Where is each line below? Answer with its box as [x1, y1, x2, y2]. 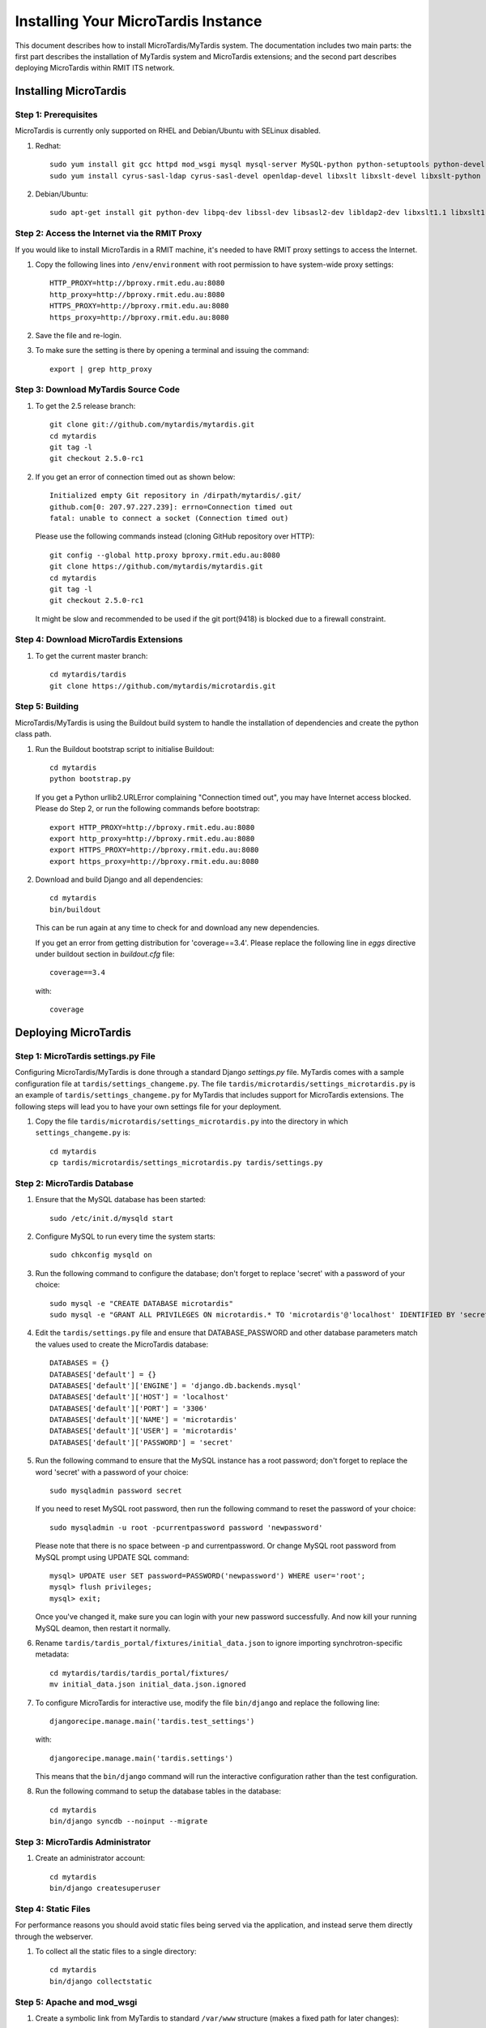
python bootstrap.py [49, 775, 131, 784]
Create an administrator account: [35, 1854, 146, 1863]
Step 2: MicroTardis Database [15, 1177, 134, 1188]
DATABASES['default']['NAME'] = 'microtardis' [49, 1416, 238, 1424]
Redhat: [35, 140, 62, 150]
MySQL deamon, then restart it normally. [35, 1623, 171, 1633]
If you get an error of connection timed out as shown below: [35, 471, 236, 482]
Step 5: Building [15, 701, 79, 712]
